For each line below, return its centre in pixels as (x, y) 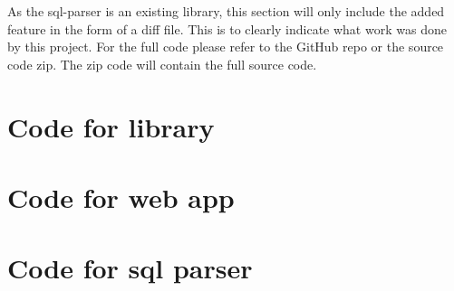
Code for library (111, 126)
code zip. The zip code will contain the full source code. (162, 64)
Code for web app (121, 197)
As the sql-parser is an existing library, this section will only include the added (226, 11)
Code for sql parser (130, 268)
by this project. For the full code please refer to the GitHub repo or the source (226, 47)
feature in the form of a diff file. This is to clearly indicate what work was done (227, 28)
